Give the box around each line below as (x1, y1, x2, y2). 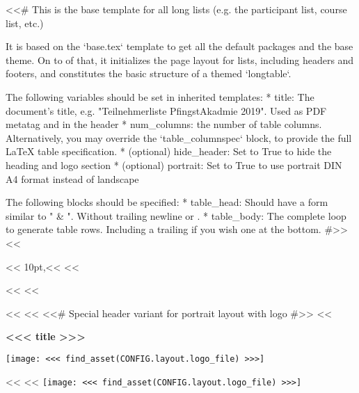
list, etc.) (6, 15, 44, 30)
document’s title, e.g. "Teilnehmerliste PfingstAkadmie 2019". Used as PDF (6, 103, 327, 118)
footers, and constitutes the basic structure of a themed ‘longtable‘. (6, 66, 292, 81)
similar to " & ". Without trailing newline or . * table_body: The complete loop (6, 208, 346, 223)
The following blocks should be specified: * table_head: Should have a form (6, 195, 328, 209)
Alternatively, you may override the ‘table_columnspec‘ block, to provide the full (6, 130, 352, 145)
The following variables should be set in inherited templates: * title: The (6, 89, 314, 104)
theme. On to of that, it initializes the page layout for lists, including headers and (6, 52, 354, 67)
